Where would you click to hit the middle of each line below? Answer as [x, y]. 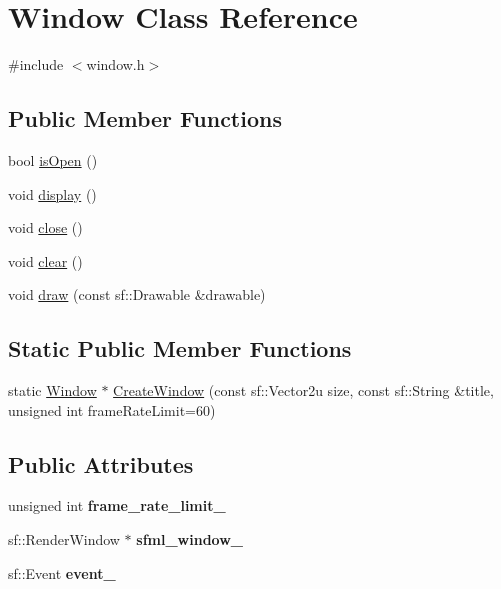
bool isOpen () [53, 159]
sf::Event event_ [62, 572]
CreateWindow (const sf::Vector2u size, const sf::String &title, [303, 390]
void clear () [45, 260]
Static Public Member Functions [180, 348]
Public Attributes [101, 463]
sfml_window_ [189, 539]
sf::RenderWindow [64, 539]
